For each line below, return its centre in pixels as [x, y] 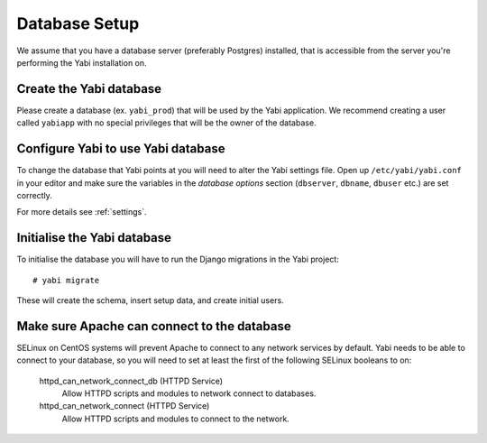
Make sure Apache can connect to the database [154, 326]
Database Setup [78, 23]
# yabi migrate [66, 280]
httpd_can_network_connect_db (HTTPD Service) [131, 381]
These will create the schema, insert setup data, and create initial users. [150, 300]
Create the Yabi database [89, 89]
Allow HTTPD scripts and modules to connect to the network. [176, 419]
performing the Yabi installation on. [82, 62]
